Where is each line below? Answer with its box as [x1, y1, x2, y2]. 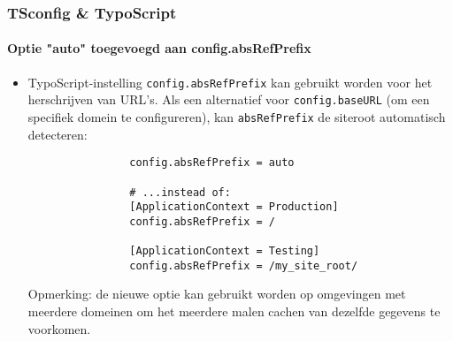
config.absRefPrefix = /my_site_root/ [129, 259, 358, 272]
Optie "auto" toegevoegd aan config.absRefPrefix [7, 39, 311, 57]
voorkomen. [27, 319, 91, 337]
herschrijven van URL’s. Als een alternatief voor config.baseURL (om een [27, 90, 430, 109]
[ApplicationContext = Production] [129, 201, 339, 214]
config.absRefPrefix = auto [129, 156, 295, 170]
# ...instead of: [129, 186, 231, 199]
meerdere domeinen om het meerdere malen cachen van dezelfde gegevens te [27, 302, 441, 321]
